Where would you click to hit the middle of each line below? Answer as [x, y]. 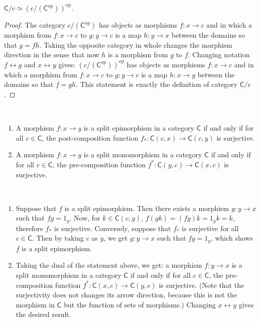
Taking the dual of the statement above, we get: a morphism [109, 265]
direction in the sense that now [52, 55]
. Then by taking [58, 238]
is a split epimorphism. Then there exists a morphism [147, 208]
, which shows [232, 238]
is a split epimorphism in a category [139, 128]
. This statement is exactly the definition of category [157, 84]
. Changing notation [219, 55]
